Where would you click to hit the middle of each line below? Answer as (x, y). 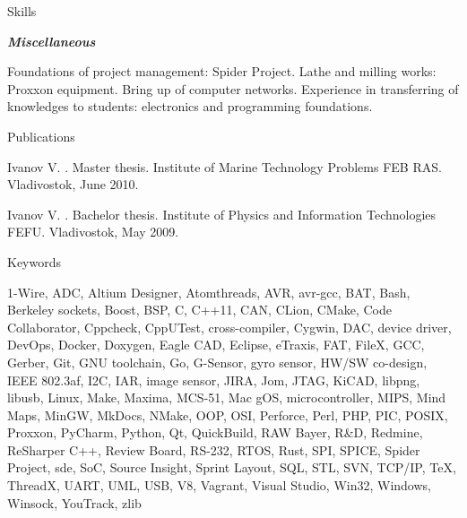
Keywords (35, 261)
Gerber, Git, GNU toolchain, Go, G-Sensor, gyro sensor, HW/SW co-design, (217, 362)
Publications (41, 136)
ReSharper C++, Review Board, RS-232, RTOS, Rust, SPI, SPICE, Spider (214, 449)
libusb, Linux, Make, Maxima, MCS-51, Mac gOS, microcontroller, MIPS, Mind (227, 397)
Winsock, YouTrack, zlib (74, 502)
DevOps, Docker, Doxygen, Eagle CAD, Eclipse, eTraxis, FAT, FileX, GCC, (216, 345)
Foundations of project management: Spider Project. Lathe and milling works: (222, 71)
